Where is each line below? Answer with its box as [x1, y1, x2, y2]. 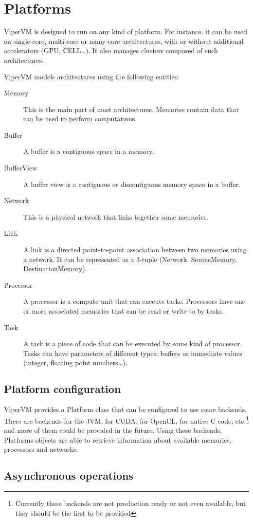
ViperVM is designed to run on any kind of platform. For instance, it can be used [4, 26, 248, 37]
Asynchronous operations [4, 468, 133, 483]
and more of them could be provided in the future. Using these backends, [4, 425, 222, 435]
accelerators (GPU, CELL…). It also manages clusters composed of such [4, 45, 218, 56]
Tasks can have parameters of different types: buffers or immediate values [23, 348, 242, 358]
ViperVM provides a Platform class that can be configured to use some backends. [4, 404, 247, 414]
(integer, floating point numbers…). [23, 357, 127, 368]
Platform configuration [4, 381, 121, 396]
